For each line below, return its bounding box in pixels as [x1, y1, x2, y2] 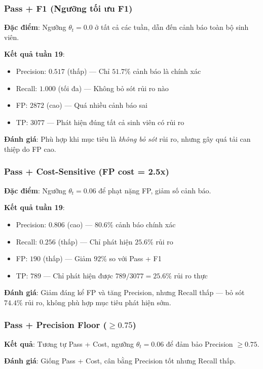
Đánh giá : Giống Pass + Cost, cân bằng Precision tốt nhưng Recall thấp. [4, 355, 236, 366]
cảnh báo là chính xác [133, 66, 201, 76]
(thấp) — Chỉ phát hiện [58, 236, 133, 247]
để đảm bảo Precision [166, 338, 233, 349]
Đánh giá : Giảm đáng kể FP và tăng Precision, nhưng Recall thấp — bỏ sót [4, 287, 245, 298]
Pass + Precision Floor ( [4, 318, 107, 331]
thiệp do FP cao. [4, 143, 56, 154]
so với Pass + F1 [109, 253, 162, 264]
